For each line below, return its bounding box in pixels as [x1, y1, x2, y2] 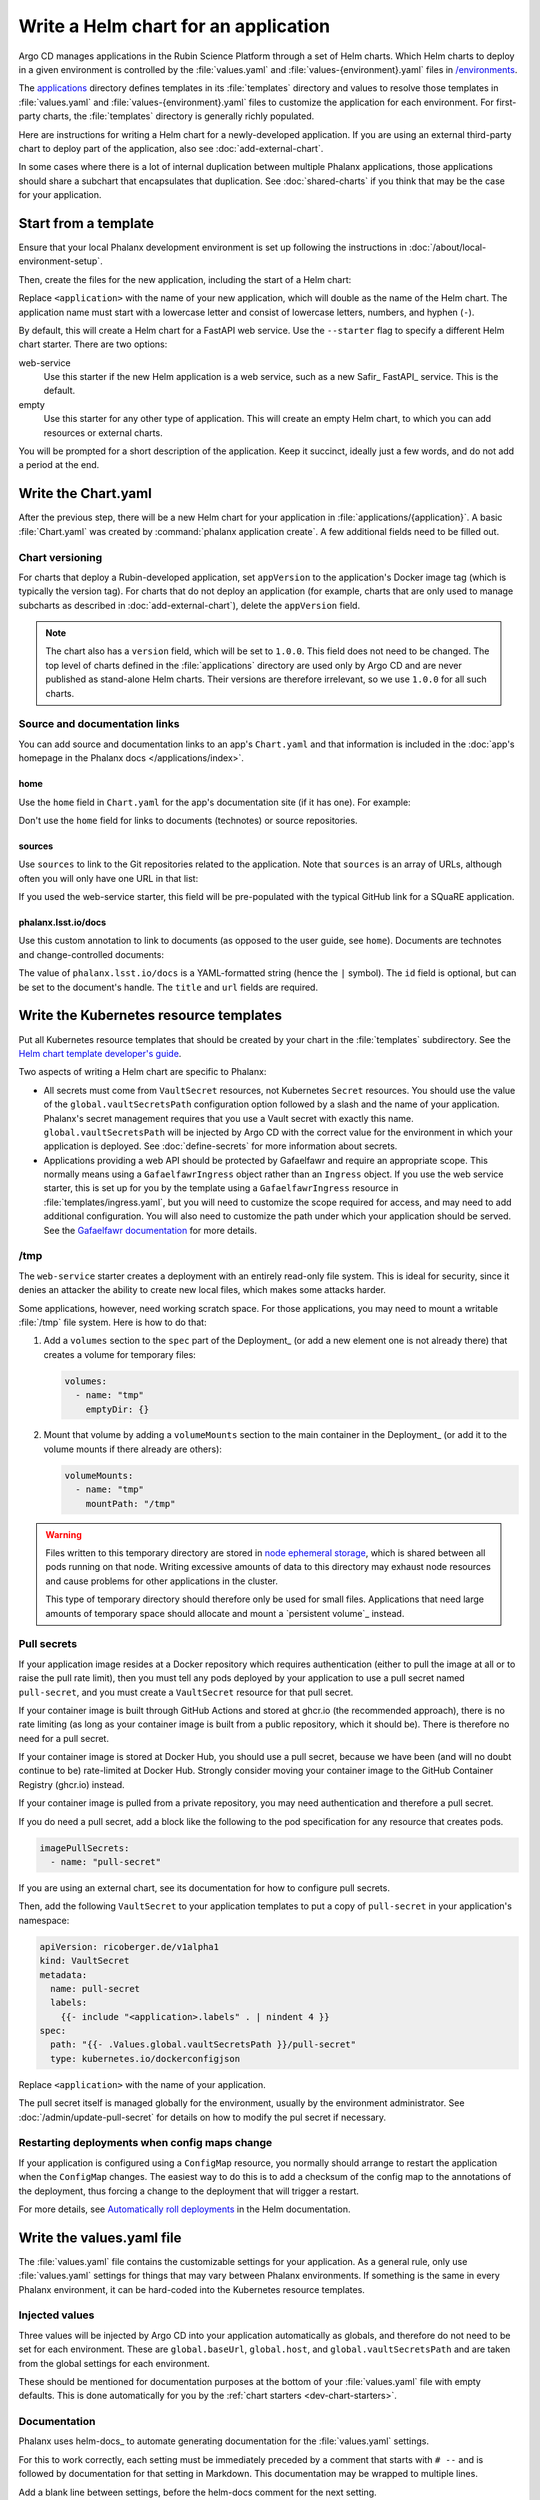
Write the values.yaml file [18, 2229, 182, 2246]
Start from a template [18, 215, 155, 232]
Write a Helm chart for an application [18, 15, 330, 37]
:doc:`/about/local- [408, 241, 487, 253]
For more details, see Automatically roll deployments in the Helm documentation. [18, 2203, 351, 2215]
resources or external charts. [43, 426, 164, 439]
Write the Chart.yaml [18, 485, 152, 502]
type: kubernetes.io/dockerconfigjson [50, 2053, 240, 2064]
